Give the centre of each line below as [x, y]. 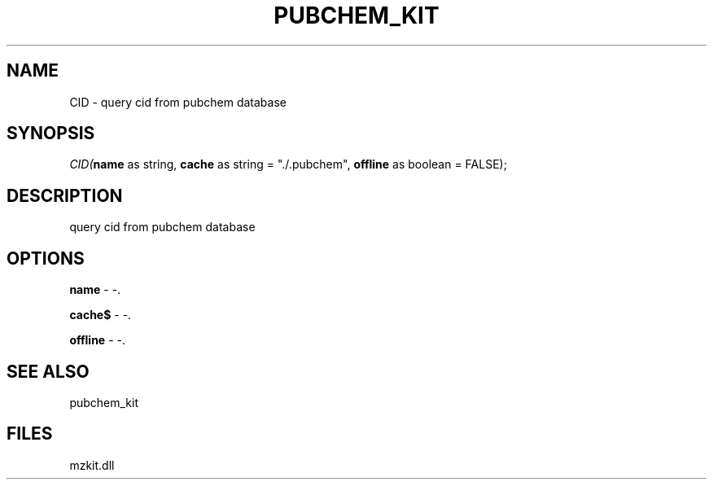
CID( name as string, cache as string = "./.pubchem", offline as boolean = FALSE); [288, 164]
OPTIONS [46, 258]
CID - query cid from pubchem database [178, 102]
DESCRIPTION [65, 195]
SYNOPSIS [51, 134]
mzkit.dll [92, 465]
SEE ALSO [48, 371]
